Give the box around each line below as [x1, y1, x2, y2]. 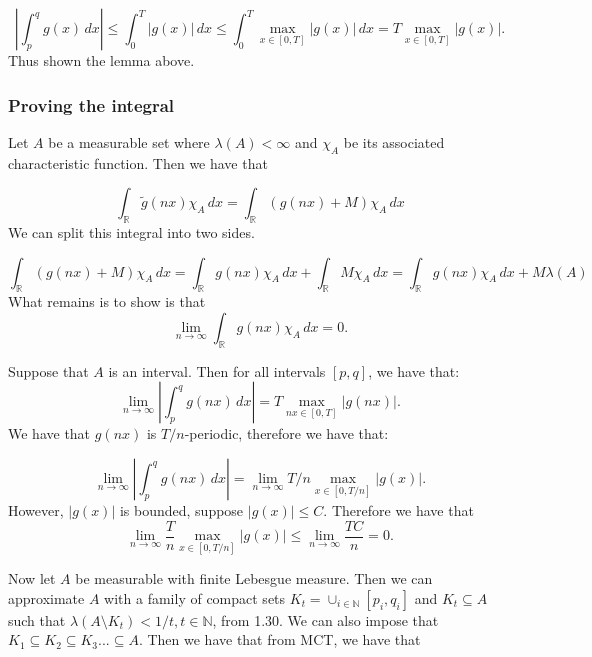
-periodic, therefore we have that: [184, 423, 389, 444]
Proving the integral [8, 92, 175, 117]
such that [8, 609, 66, 630]
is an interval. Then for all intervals [108, 360, 326, 381]
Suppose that [8, 360, 89, 381]
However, [8, 499, 64, 520]
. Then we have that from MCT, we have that [138, 629, 421, 650]
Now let [8, 568, 56, 589]
